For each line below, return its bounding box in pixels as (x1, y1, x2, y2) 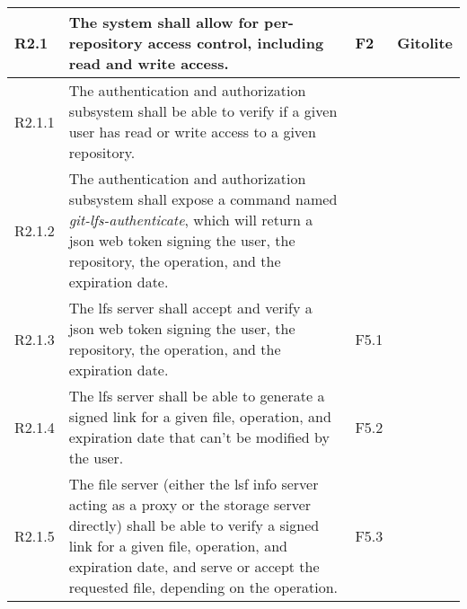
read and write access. (68, 53, 229, 74)
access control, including (147, 32, 324, 53)
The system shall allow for (68, 12, 259, 32)
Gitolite (397, 32, 453, 53)
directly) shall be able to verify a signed (68, 515, 320, 535)
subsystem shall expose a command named (68, 189, 338, 209)
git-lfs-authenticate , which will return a (68, 209, 313, 230)
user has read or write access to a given (68, 121, 316, 142)
